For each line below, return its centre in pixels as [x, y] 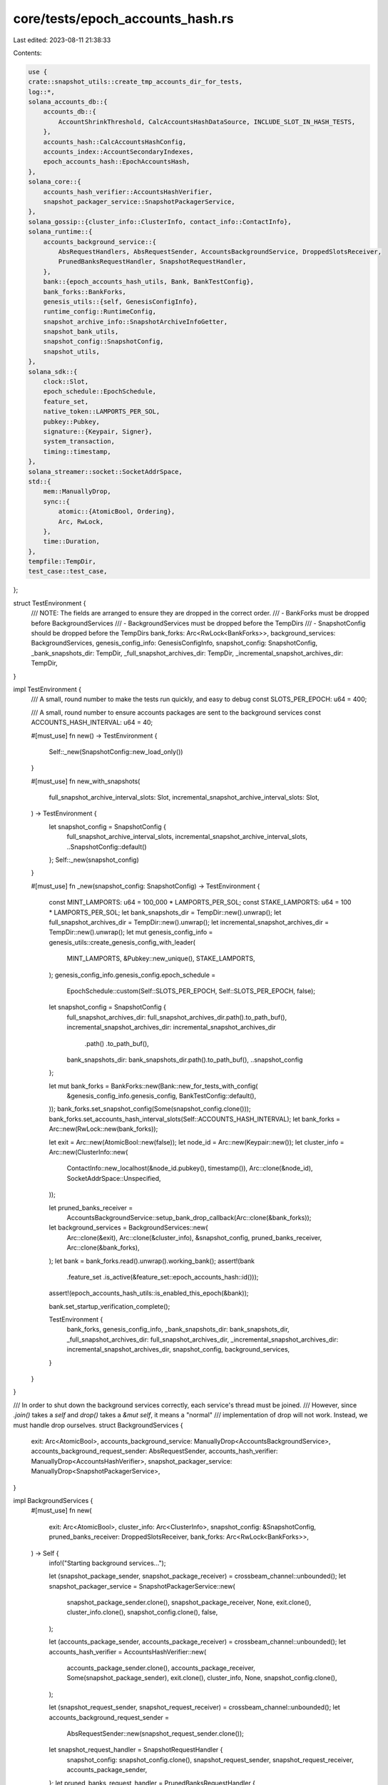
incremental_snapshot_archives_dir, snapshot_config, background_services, [178, 1349]
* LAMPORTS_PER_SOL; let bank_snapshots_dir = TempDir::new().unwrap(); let [165, 912]
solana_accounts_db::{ [68, 102]
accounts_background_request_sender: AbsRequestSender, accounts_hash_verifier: [154, 1451]
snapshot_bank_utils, [81, 332]
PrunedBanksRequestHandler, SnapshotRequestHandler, [152, 262]
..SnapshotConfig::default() [107, 847]
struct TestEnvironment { [50, 603]
